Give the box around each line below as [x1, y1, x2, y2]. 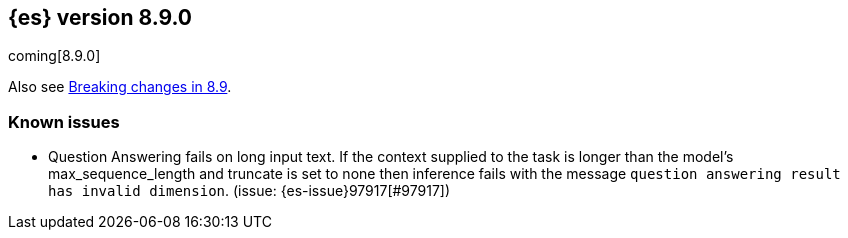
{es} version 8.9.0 [8, 5, 193, 30]
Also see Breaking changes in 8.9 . [8, 78, 232, 96]
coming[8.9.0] [8, 47, 101, 65]
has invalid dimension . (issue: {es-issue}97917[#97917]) [48, 182, 451, 200]
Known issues [8, 111, 120, 132]
